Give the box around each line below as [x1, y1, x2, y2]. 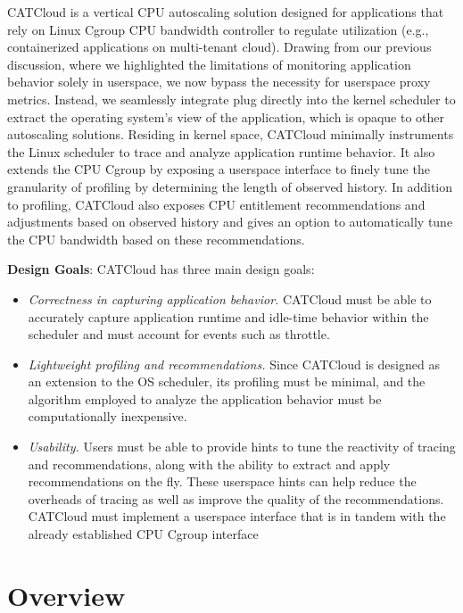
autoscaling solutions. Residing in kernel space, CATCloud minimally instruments [7, 125, 454, 144]
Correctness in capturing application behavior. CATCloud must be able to [28, 289, 432, 308]
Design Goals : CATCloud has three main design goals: [7, 260, 315, 278]
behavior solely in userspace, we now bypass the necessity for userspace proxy [7, 72, 431, 91]
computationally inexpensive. [28, 407, 187, 426]
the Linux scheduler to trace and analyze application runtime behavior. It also [7, 142, 435, 161]
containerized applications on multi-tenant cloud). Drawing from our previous [7, 37, 432, 56]
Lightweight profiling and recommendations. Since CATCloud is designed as [28, 354, 440, 373]
